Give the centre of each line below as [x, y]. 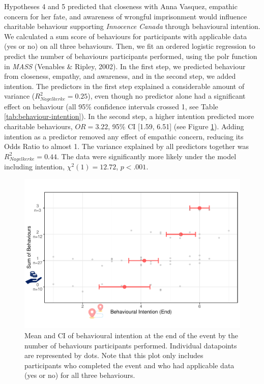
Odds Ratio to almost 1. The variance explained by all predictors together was [126, 146]
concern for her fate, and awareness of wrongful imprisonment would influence [126, 16]
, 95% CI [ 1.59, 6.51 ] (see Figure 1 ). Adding [176, 126]
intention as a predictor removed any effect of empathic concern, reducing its [124, 136]
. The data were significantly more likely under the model [147, 156]
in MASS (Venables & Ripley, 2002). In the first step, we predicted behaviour [125, 66]
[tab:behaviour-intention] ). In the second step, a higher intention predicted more [129, 116]
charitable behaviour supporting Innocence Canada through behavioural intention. [132, 26]
